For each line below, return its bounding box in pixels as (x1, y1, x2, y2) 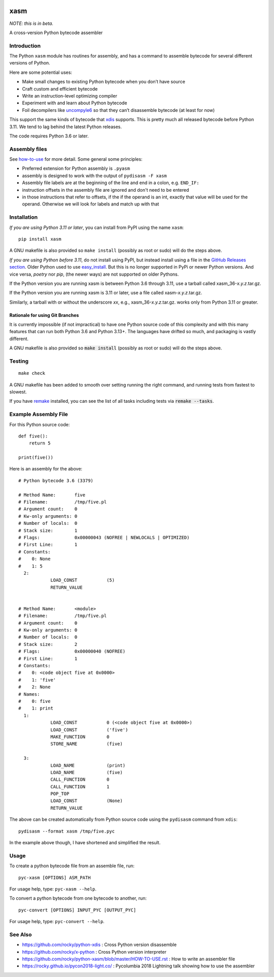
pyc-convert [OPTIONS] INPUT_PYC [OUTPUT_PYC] (18, 907, 136, 913)
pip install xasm (18, 236, 61, 242)
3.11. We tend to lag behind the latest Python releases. (9, 124, 122, 130)
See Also (9, 931, 32, 938)
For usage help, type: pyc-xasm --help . (9, 885, 96, 892)
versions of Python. (9, 60, 50, 66)
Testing (9, 358, 29, 365)
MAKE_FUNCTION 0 (50, 734, 110, 739)
